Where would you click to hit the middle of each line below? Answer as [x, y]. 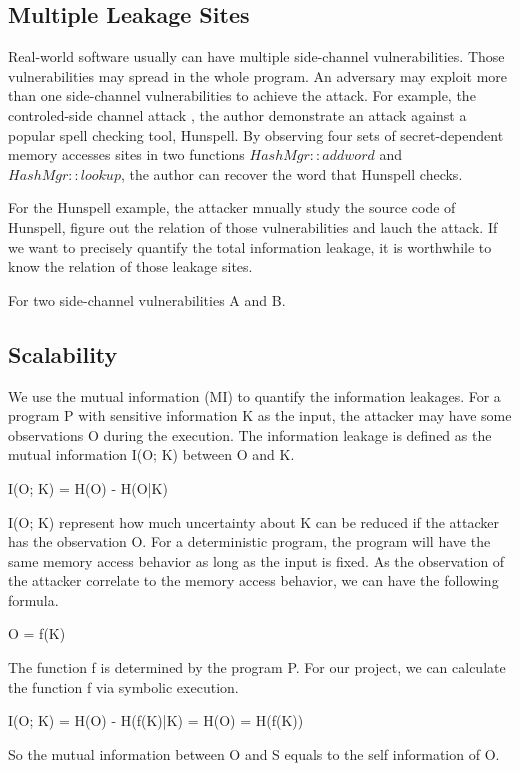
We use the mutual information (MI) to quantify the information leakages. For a [254, 395]
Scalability [63, 353]
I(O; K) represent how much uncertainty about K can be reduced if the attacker [254, 521]
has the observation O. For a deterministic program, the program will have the [249, 541]
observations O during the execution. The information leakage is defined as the [250, 434]
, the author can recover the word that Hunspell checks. [291, 173]
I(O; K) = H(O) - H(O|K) [88, 487]
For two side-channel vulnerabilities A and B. [147, 299]
